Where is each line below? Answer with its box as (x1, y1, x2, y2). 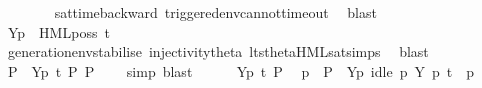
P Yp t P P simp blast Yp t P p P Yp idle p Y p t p (7, 60, 474, 81)
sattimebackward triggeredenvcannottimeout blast (54, 2, 377, 22)
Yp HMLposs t (7, 21, 110, 42)
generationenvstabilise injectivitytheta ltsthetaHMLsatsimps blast (7, 41, 429, 62)
